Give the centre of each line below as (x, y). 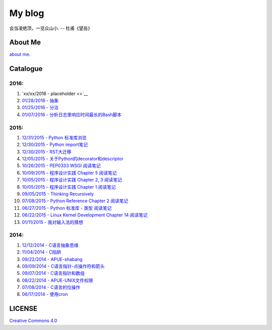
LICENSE (23, 309)
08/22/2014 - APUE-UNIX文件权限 (57, 280)
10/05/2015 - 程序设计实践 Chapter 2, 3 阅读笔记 (72, 180)
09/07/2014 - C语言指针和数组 (53, 273)
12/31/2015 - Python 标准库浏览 (54, 137)
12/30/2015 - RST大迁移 (47, 151)
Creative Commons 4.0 (33, 321)
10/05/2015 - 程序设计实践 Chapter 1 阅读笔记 (69, 187)
